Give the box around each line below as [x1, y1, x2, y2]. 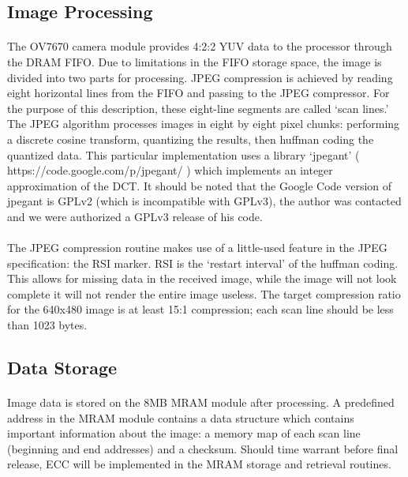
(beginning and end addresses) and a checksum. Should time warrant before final [7, 440, 399, 456]
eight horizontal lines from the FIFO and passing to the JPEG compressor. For [7, 85, 390, 101]
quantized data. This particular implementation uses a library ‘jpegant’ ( [7, 146, 360, 163]
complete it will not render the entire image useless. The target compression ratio [7, 285, 401, 302]
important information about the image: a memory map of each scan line [7, 425, 361, 441]
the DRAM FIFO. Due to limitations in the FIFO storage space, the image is [7, 53, 382, 69]
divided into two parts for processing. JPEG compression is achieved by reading [7, 69, 393, 85]
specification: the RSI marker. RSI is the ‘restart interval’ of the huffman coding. [7, 254, 399, 271]
